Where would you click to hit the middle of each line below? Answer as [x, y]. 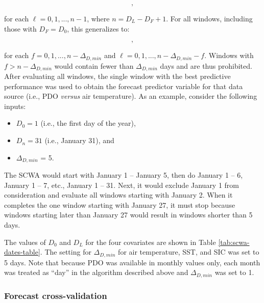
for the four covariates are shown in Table [151, 242]
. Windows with [229, 55]
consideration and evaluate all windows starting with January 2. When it [118, 195]
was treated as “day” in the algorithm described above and [96, 272]
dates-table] [22, 252]
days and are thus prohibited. [206, 65]
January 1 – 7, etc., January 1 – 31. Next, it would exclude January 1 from [122, 185]
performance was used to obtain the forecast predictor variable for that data [124, 86]
